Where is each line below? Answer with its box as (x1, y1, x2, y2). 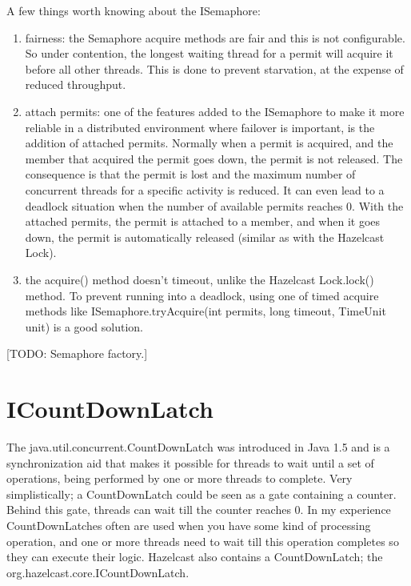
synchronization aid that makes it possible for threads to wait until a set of (6, 454, 374, 471)
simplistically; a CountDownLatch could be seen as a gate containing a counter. (6, 485, 397, 502)
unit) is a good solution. (25, 318, 143, 335)
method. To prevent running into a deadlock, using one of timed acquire (25, 287, 379, 303)
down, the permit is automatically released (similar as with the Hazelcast (25, 228, 385, 245)
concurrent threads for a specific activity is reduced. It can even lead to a (25, 181, 385, 198)
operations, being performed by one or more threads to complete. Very (6, 470, 353, 487)
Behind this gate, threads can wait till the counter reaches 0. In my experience (6, 501, 391, 518)
